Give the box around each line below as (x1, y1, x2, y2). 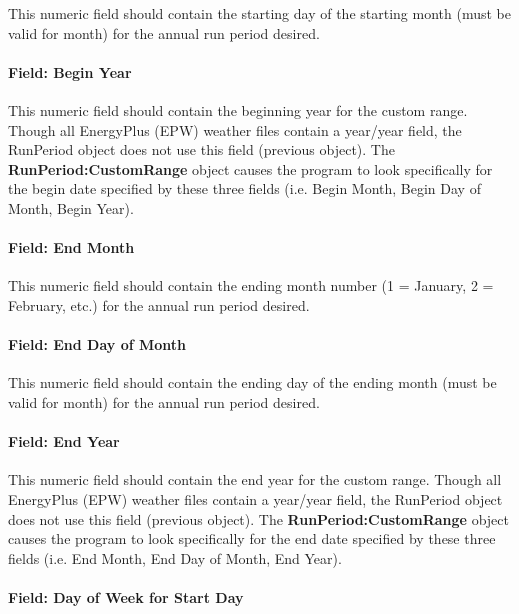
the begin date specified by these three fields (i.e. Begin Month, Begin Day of (8, 178, 481, 199)
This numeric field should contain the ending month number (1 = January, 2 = (8, 275, 494, 296)
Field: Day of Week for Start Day (8, 586, 244, 607)
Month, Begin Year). (8, 197, 134, 218)
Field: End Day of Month (8, 334, 187, 355)
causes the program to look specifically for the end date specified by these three (8, 528, 496, 549)
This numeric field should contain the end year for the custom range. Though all (8, 469, 502, 490)
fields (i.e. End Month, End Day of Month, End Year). (8, 547, 342, 568)
